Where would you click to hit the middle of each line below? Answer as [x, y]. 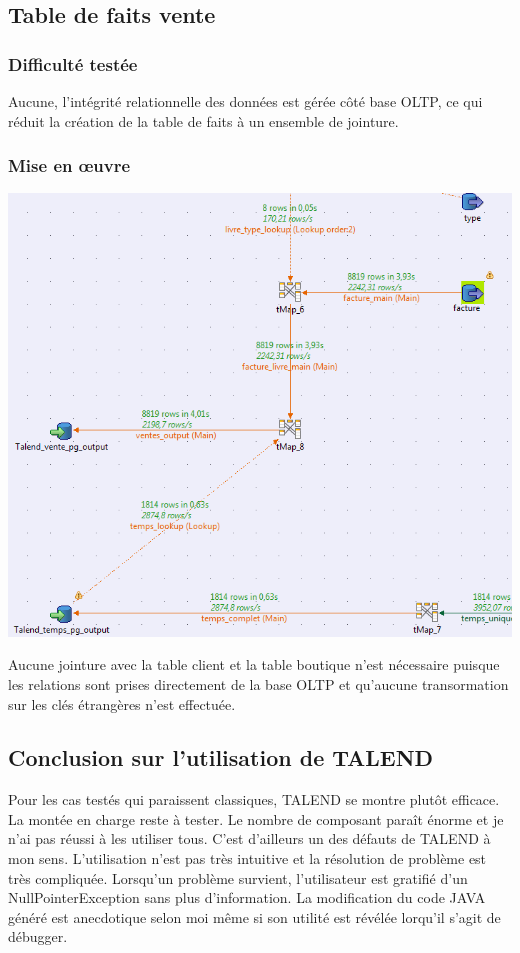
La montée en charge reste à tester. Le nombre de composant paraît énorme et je [256, 818]
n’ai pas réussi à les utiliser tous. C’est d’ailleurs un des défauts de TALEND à [249, 838]
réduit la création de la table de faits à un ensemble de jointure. [203, 120]
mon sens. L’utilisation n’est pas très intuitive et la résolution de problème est [247, 858]
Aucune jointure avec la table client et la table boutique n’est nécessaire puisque [254, 664]
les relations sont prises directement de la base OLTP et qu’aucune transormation [258, 683]
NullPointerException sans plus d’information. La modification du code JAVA [247, 897]
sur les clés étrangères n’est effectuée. [122, 703]
